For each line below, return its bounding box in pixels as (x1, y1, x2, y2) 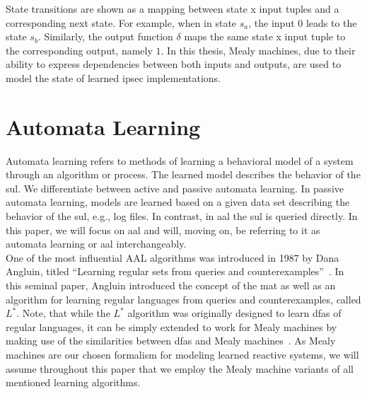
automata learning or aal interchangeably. (6, 236, 187, 251)
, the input (248, 15, 295, 30)
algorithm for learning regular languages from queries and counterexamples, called (6, 291, 361, 306)
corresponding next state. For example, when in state (6, 15, 237, 30)
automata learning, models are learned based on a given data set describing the (6, 195, 350, 209)
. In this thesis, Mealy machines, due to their (161, 42, 356, 57)
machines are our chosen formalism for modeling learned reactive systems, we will (6, 347, 359, 361)
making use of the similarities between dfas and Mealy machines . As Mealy (6, 333, 336, 348)
